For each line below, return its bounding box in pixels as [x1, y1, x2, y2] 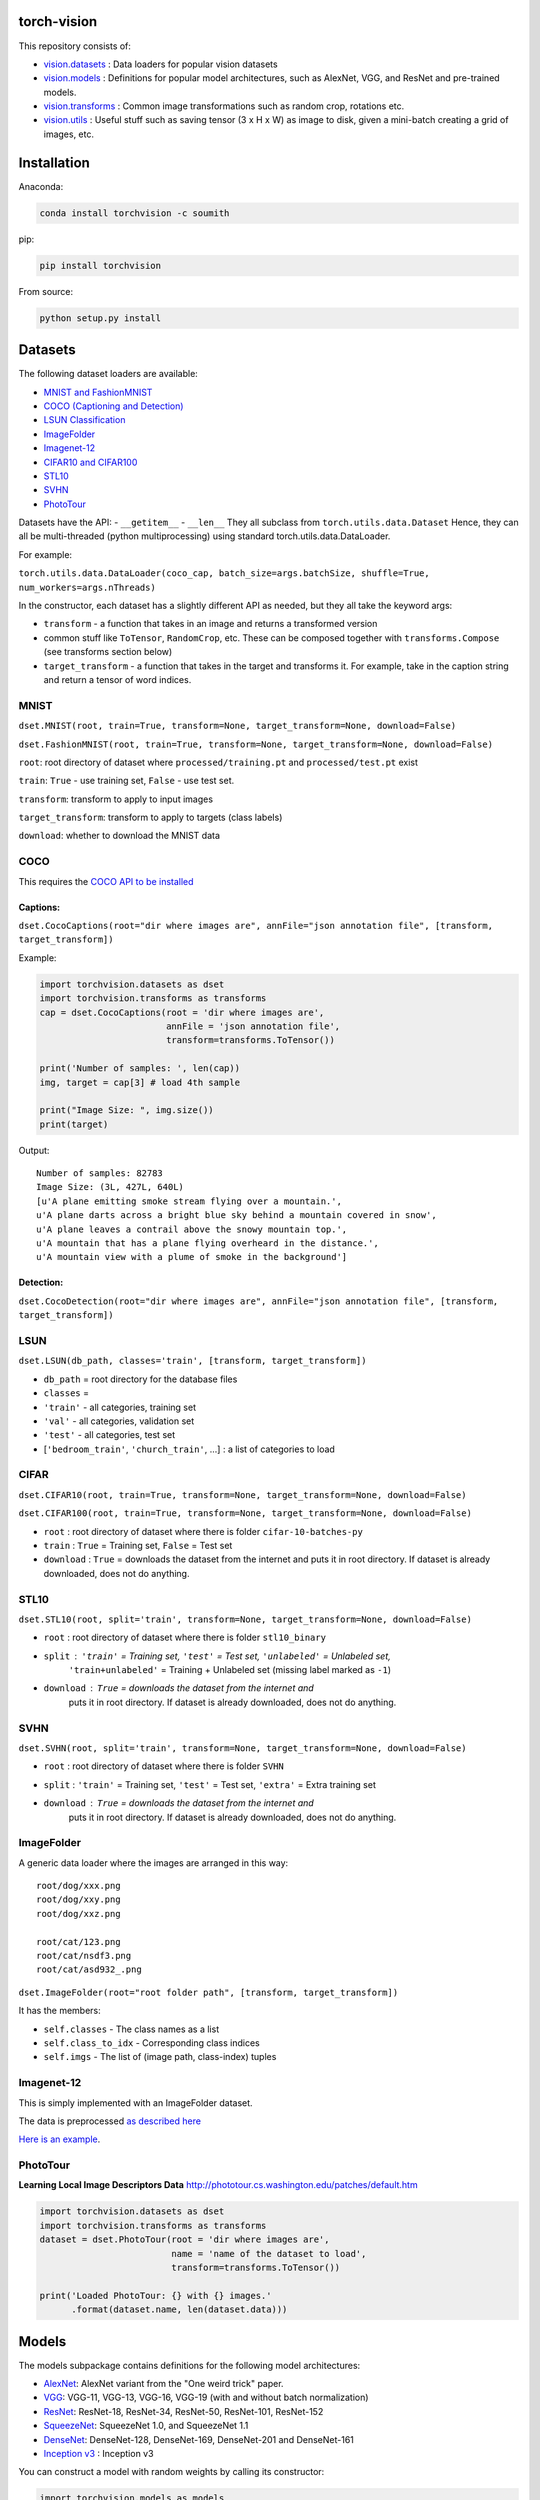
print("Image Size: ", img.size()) [39, 1105, 214, 1116]
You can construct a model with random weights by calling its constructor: [18, 2466, 325, 2478]
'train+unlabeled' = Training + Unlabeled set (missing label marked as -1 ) [68, 1664, 392, 1676]
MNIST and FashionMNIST [43, 386, 153, 398]
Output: [18, 1144, 50, 1156]
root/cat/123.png [36, 1936, 121, 1947]
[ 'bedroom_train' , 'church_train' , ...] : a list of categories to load [43, 1443, 335, 1455]
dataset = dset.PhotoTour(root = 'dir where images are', [39, 2234, 330, 2245]
